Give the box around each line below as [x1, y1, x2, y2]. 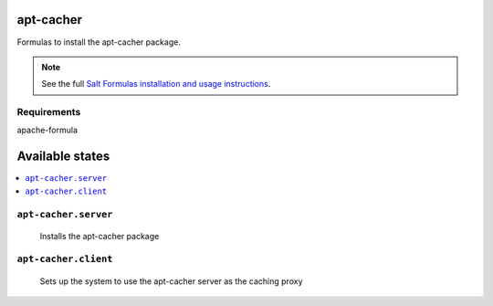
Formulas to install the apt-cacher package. [16, 37, 182, 47]
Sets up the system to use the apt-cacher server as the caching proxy [39, 275, 303, 287]
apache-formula [16, 124, 78, 136]
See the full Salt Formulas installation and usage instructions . [41, 79, 271, 90]
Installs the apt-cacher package [39, 230, 160, 241]
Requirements [16, 106, 81, 119]
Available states [16, 149, 110, 164]
